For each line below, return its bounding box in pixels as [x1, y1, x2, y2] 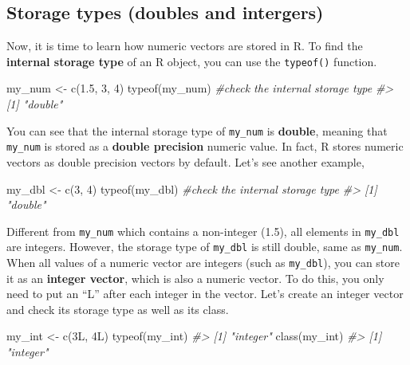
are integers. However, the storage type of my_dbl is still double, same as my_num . [6, 238, 403, 255]
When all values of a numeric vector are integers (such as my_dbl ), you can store [6, 254, 400, 271]
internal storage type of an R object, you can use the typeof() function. [6, 53, 377, 69]
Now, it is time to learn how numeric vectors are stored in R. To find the [6, 37, 363, 54]
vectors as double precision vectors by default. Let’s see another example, [6, 153, 365, 170]
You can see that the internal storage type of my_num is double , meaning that [6, 122, 388, 139]
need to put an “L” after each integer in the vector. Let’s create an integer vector [6, 285, 404, 302]
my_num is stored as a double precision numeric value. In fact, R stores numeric [6, 138, 404, 155]
